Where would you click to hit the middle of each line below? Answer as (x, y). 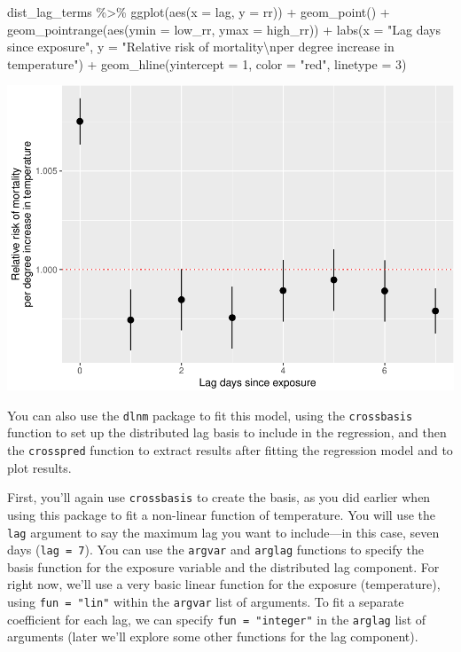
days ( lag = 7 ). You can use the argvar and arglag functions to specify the (216, 550)
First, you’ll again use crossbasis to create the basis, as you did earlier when (219, 497)
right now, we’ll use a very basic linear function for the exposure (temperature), (224, 584)
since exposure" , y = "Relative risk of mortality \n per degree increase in (201, 47)
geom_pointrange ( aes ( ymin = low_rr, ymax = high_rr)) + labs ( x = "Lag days (224, 29)
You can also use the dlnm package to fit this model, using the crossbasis (210, 415)
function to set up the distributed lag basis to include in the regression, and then (227, 432)
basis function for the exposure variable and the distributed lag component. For (223, 566)
